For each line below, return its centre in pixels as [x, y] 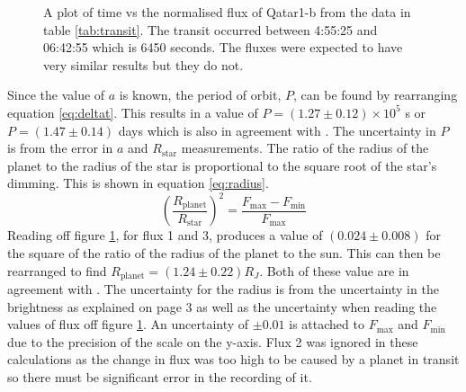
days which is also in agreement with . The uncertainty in [277, 130]
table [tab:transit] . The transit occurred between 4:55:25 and [211, 29]
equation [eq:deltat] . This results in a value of [133, 112]
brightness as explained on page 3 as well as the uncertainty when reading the [222, 306]
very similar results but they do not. [143, 64]
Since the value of [56, 95]
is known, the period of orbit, [200, 95]
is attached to [327, 324]
